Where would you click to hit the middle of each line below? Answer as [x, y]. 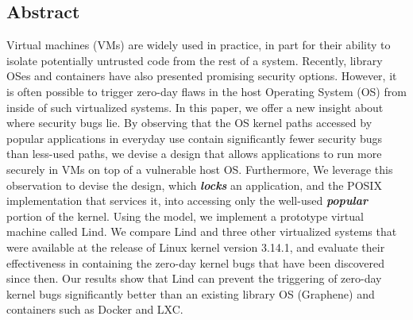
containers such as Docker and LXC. [95, 309]
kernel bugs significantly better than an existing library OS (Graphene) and [191, 293]
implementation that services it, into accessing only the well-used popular [187, 200]
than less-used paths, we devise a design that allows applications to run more [194, 154]
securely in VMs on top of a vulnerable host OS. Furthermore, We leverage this [200, 169]
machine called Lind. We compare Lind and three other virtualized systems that [202, 231]
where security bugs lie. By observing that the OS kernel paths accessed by [189, 123]
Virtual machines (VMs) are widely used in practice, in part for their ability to [199, 45]
